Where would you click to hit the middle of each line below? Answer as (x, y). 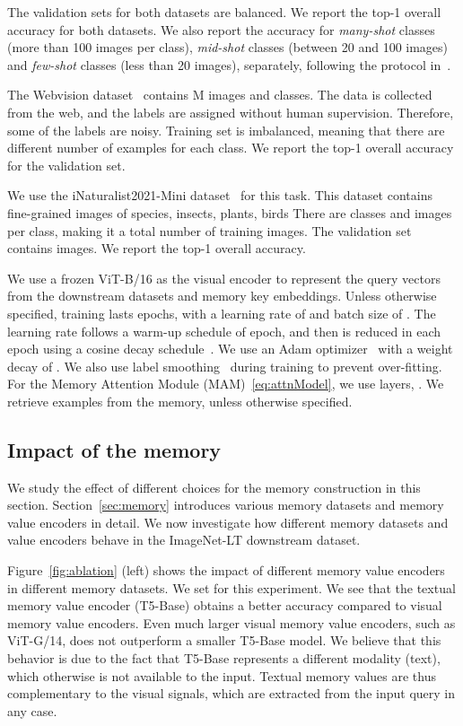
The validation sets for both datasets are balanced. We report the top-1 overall (224, 12)
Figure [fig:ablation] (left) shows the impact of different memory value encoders (226, 570)
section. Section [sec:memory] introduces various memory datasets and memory (226, 505)
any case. (32, 710)
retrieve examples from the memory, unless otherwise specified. (180, 401)
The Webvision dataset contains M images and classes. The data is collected (220, 95)
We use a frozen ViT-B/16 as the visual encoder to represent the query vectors (224, 278)
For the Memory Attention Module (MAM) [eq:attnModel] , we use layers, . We (226, 384)
